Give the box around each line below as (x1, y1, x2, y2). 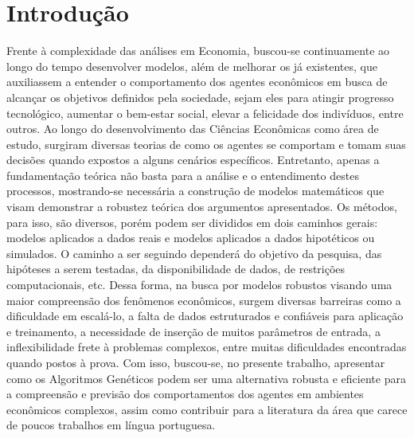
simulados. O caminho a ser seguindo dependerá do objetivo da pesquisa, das (6, 244, 382, 261)
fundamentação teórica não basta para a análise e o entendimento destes (6, 166, 359, 183)
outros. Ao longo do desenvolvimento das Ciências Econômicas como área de (6, 120, 379, 137)
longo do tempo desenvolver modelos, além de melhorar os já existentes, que (6, 57, 377, 74)
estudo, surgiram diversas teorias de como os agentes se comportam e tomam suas (6, 135, 406, 152)
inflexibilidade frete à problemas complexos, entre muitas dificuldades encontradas (6, 338, 407, 355)
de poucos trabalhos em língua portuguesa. (6, 416, 216, 433)
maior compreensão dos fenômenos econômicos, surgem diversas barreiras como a (6, 291, 401, 308)
